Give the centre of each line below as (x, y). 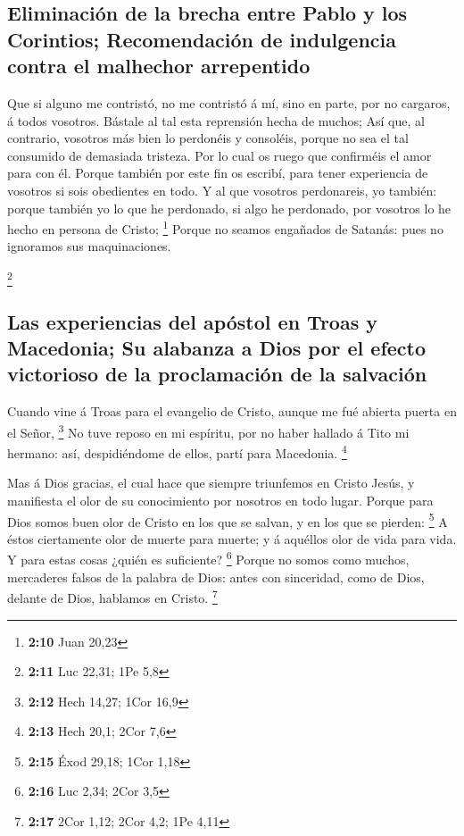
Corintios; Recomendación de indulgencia (202, 39)
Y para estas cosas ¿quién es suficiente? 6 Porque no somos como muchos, (208, 558)
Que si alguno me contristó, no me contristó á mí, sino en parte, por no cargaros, (229, 102)
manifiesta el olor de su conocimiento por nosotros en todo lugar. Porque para (220, 500)
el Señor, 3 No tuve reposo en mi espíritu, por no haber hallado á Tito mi (208, 431)
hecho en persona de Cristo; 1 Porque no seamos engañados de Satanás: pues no (225, 227)
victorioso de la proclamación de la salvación (217, 374)
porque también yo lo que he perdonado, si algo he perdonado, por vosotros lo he (229, 208)
